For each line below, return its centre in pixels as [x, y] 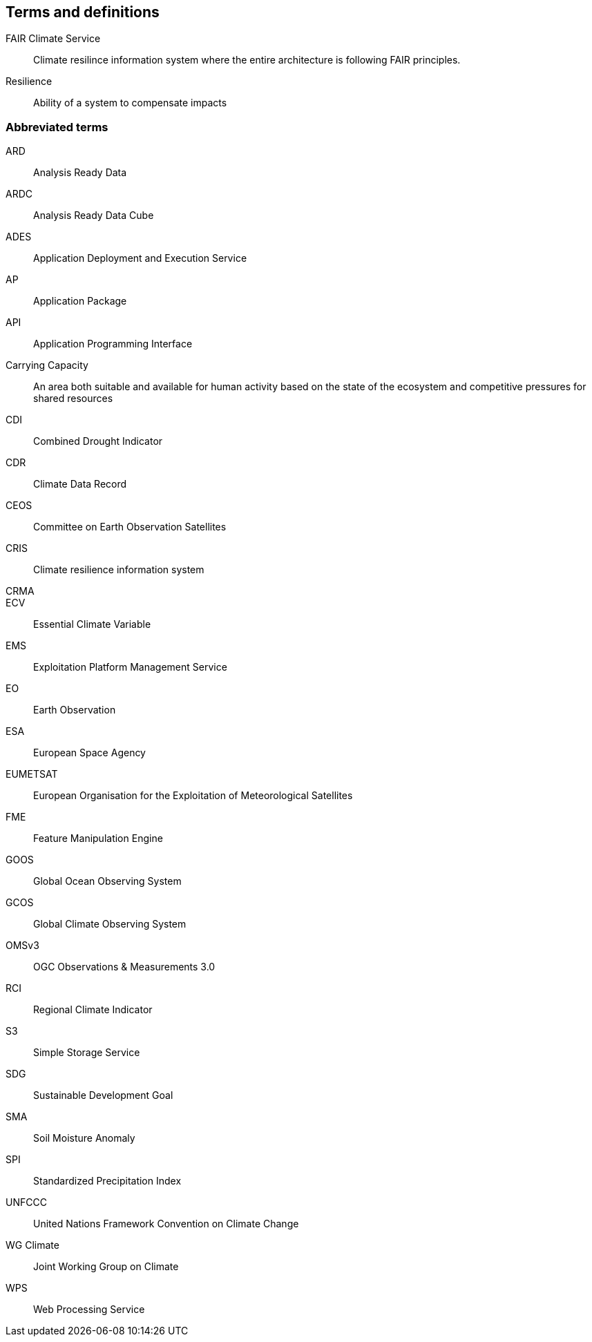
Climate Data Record [80, 484]
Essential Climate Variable [92, 624]
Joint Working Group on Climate [106, 1267]
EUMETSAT [32, 774]
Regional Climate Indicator [93, 1010]
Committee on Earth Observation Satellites [130, 527]
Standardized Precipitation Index [107, 1181]
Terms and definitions [83, 12]
